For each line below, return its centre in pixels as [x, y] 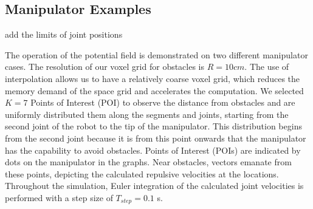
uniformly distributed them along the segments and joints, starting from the [147, 114]
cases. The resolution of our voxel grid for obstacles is [105, 67]
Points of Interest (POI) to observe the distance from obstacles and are [163, 102]
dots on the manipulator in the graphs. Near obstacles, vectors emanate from [148, 162]
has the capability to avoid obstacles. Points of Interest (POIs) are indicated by [153, 150]
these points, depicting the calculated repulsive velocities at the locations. [142, 173]
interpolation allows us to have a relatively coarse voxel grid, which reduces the [153, 78]
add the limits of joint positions [64, 34]
